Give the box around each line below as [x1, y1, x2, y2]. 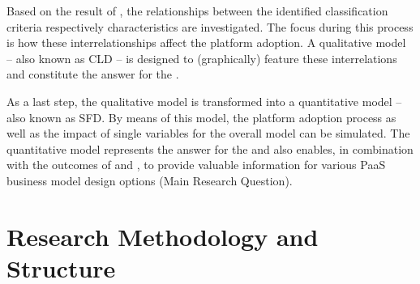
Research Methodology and [6, 219, 319, 252]
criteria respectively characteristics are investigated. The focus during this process [6, 18, 414, 35]
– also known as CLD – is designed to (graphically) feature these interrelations [6, 49, 397, 66]
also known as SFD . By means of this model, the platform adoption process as [6, 108, 396, 125]
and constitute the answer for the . [6, 66, 179, 83]
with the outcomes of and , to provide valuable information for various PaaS [6, 156, 386, 173]
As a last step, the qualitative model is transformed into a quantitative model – [6, 92, 402, 109]
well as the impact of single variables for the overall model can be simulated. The [6, 125, 410, 142]
